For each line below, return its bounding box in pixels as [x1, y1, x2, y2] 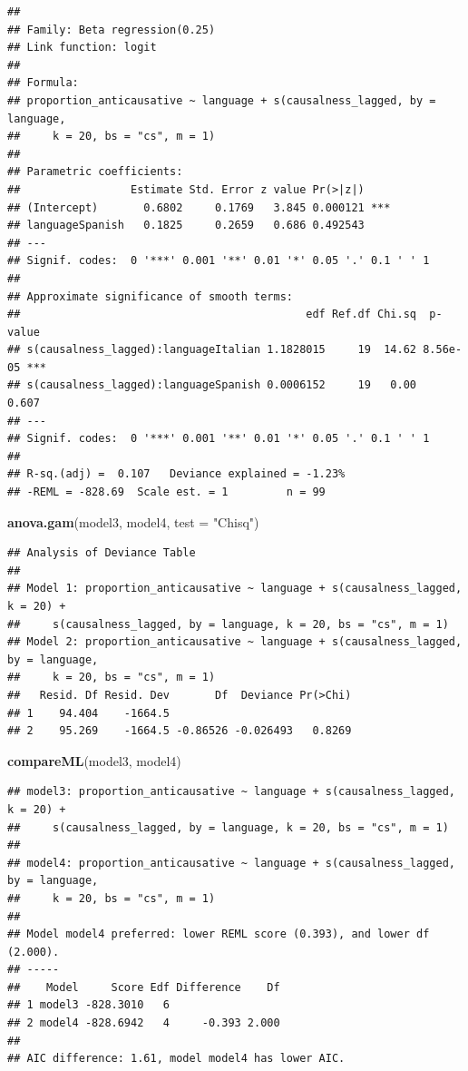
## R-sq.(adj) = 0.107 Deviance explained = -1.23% [7, 467, 346, 481]
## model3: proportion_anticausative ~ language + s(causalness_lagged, [7, 785, 455, 799]
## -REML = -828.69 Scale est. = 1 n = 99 [7, 486, 326, 499]
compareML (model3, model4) [7, 751, 181, 770]
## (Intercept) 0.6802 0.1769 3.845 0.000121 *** [7, 201, 391, 214]
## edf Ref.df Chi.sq [7, 308, 417, 321]
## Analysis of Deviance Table [7, 546, 196, 560]
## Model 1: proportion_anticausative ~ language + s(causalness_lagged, [7, 582, 463, 595]
